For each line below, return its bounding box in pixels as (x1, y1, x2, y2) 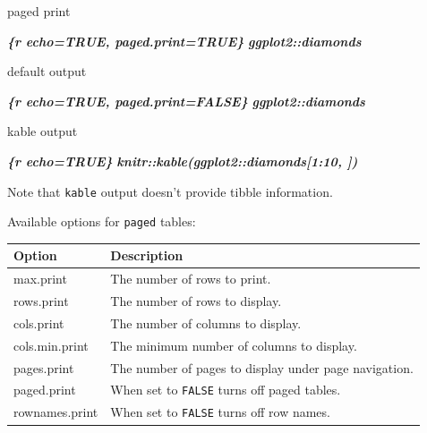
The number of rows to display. (110, 292, 282, 310)
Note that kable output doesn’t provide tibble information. (7, 182, 333, 200)
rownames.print (13, 403, 98, 421)
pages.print (13, 358, 74, 377)
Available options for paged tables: (7, 212, 196, 231)
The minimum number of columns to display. (110, 335, 357, 354)
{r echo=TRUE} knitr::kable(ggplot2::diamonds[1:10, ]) (7, 151, 358, 170)
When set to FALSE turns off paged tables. (110, 380, 341, 399)
